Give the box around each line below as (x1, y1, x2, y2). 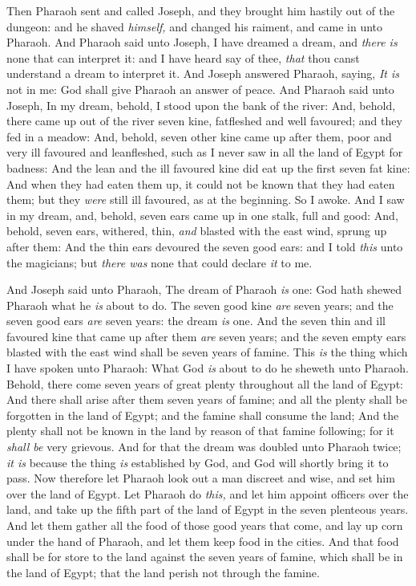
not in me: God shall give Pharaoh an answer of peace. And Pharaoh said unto (6, 80, 394, 97)
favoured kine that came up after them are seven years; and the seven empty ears (6, 328, 406, 344)
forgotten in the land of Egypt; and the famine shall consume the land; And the (6, 406, 399, 423)
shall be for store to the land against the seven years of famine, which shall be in (6, 548, 403, 565)
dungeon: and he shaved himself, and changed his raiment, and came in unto (6, 18, 383, 35)
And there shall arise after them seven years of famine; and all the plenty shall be (6, 391, 407, 408)
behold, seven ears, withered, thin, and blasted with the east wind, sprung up (6, 222, 387, 239)
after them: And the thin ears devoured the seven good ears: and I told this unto (6, 238, 403, 254)
